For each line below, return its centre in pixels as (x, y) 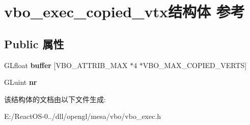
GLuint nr (21, 82)
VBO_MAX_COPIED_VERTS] (195, 65)
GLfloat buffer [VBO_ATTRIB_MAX (66, 65)
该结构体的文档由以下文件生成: (55, 99)
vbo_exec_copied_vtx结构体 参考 (124, 11)
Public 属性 (34, 43)
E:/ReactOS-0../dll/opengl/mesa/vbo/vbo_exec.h (83, 116)
